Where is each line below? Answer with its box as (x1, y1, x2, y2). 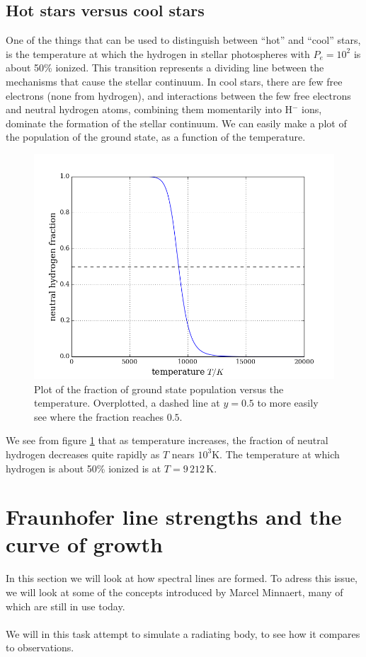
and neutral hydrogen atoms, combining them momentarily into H (6, 102, 293, 117)
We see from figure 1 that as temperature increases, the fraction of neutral (6, 433, 328, 448)
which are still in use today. (6, 598, 125, 613)
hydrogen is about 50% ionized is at (6, 460, 161, 475)
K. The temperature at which (212, 446, 340, 461)
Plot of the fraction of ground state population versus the (34, 381, 284, 396)
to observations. (6, 640, 74, 655)
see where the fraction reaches (34, 409, 164, 424)
